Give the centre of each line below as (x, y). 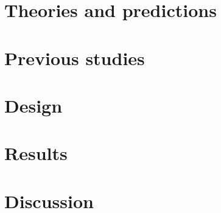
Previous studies (75, 58)
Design (33, 105)
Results (36, 153)
